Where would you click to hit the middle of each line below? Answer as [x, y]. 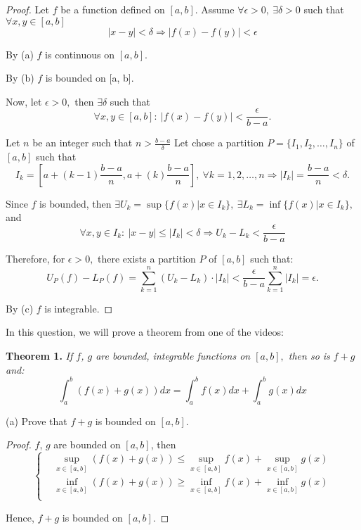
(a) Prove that [37, 421]
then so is [309, 356]
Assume [218, 9]
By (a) [20, 54]
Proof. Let [27, 9]
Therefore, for [35, 259]
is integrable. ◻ [79, 308]
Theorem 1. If [39, 356]
